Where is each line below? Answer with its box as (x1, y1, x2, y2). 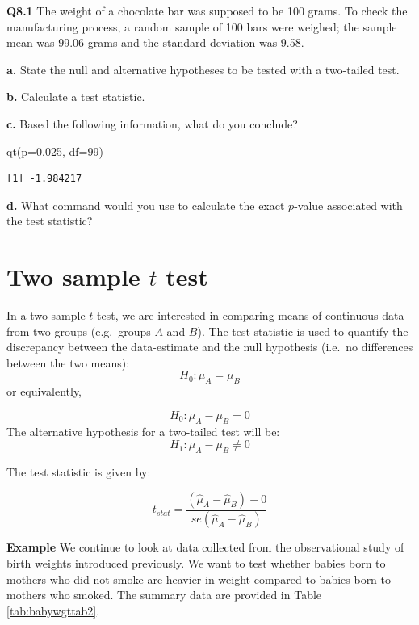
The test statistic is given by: (6, 464, 151, 480)
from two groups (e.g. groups (6, 322, 151, 339)
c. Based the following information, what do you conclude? (6, 115, 298, 132)
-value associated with (294, 196, 403, 213)
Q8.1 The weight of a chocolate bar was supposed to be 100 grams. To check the (6, 2, 408, 19)
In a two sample (6, 307, 86, 324)
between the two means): (6, 354, 130, 371)
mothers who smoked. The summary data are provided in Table (6, 586, 322, 603)
